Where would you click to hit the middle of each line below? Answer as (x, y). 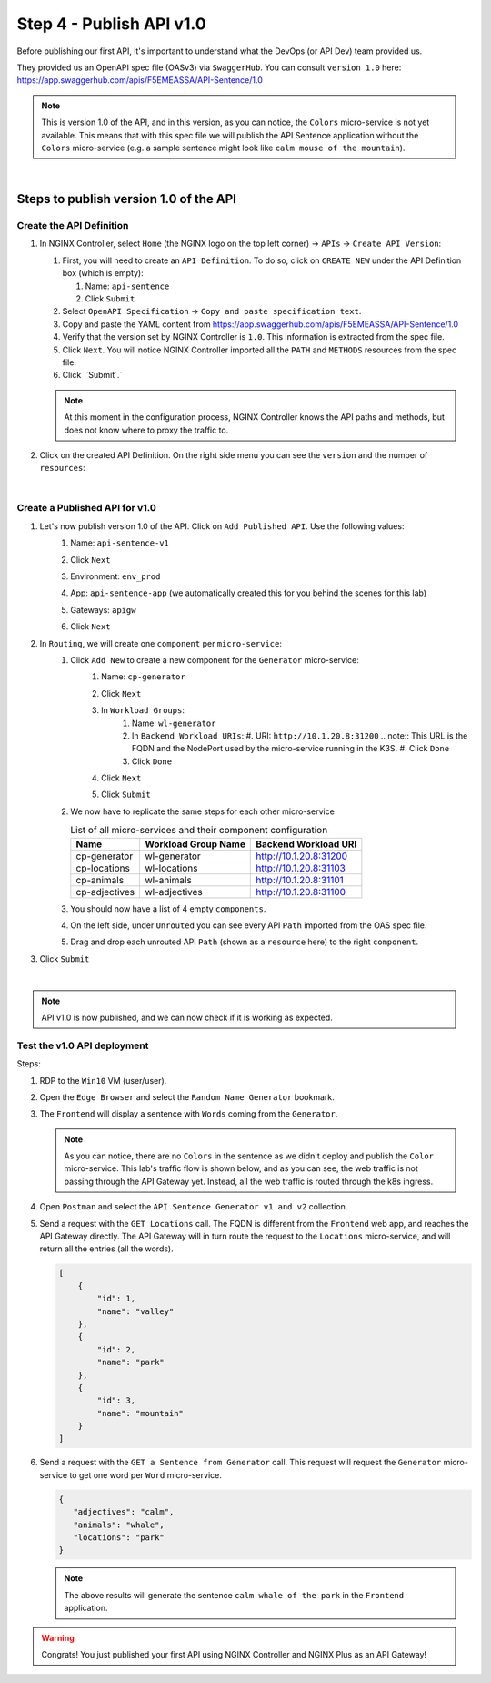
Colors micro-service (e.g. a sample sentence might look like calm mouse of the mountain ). (223, 148)
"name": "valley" (135, 1311)
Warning (58, 1637)
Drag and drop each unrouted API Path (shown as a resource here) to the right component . (244, 942)
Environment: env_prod (115, 576)
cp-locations (103, 868)
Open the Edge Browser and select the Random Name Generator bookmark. (187, 1096)
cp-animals (100, 880)
